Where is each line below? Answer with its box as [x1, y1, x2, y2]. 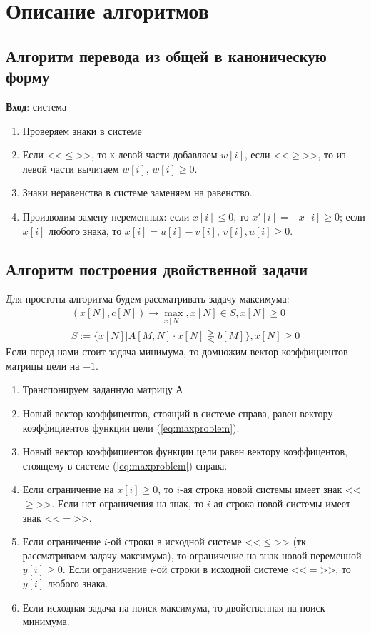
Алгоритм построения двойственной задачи [6, 258, 308, 280]
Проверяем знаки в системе [22, 123, 142, 138]
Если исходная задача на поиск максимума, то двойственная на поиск [22, 599, 325, 614]
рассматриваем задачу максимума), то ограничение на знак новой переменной [22, 547, 362, 562]
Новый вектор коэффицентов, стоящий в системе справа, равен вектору [22, 405, 333, 420]
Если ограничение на [22, 482, 114, 497]
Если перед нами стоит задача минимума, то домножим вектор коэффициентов [6, 344, 348, 359]
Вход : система [6, 98, 67, 113]
